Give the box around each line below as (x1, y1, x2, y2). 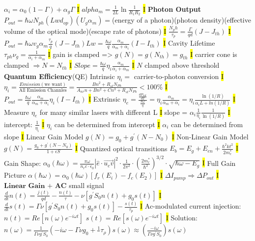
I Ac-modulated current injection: (140, 201, 241, 211)
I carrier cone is (190, 49, 237, 59)
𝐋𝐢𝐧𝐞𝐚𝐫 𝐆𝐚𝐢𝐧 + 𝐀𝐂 (4, 182, 67, 189)
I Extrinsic (88, 94, 121, 104)
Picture (4, 170, 26, 180)
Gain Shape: (4, 158, 41, 168)
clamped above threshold (144, 60, 220, 70)
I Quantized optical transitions (75, 143, 168, 153)
